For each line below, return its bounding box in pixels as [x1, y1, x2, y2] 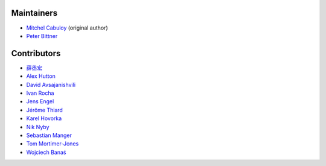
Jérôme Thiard [26, 106, 63, 113]
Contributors [11, 48, 61, 59]
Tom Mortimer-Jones [26, 140, 79, 147]
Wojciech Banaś [26, 148, 66, 156]
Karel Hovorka [26, 115, 62, 122]
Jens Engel [26, 98, 54, 105]
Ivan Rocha [26, 89, 54, 97]
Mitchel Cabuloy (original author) [26, 24, 108, 31]
